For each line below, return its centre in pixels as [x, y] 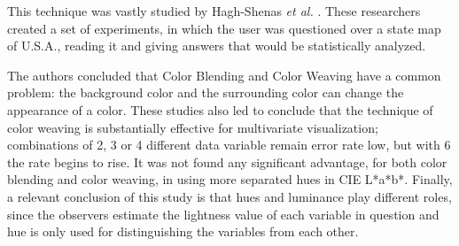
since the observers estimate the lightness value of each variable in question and [223, 214]
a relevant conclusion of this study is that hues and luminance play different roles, [229, 196]
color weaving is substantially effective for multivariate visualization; [193, 127]
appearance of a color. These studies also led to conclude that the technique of [220, 109]
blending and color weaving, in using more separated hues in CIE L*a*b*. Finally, [230, 179]
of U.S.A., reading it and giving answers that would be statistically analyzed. [217, 46]
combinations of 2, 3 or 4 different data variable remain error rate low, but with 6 [229, 145]
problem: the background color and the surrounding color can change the [206, 92]
